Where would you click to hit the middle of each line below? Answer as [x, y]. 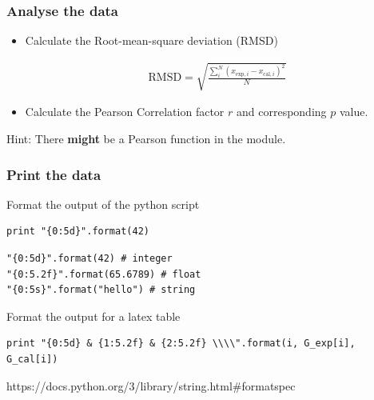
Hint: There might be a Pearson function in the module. [146, 138]
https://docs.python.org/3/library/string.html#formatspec [151, 385]
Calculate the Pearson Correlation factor [125, 112]
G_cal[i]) [32, 359]
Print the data [54, 174]
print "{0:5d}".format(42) [78, 232]
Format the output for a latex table [93, 316]
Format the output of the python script [103, 204]
